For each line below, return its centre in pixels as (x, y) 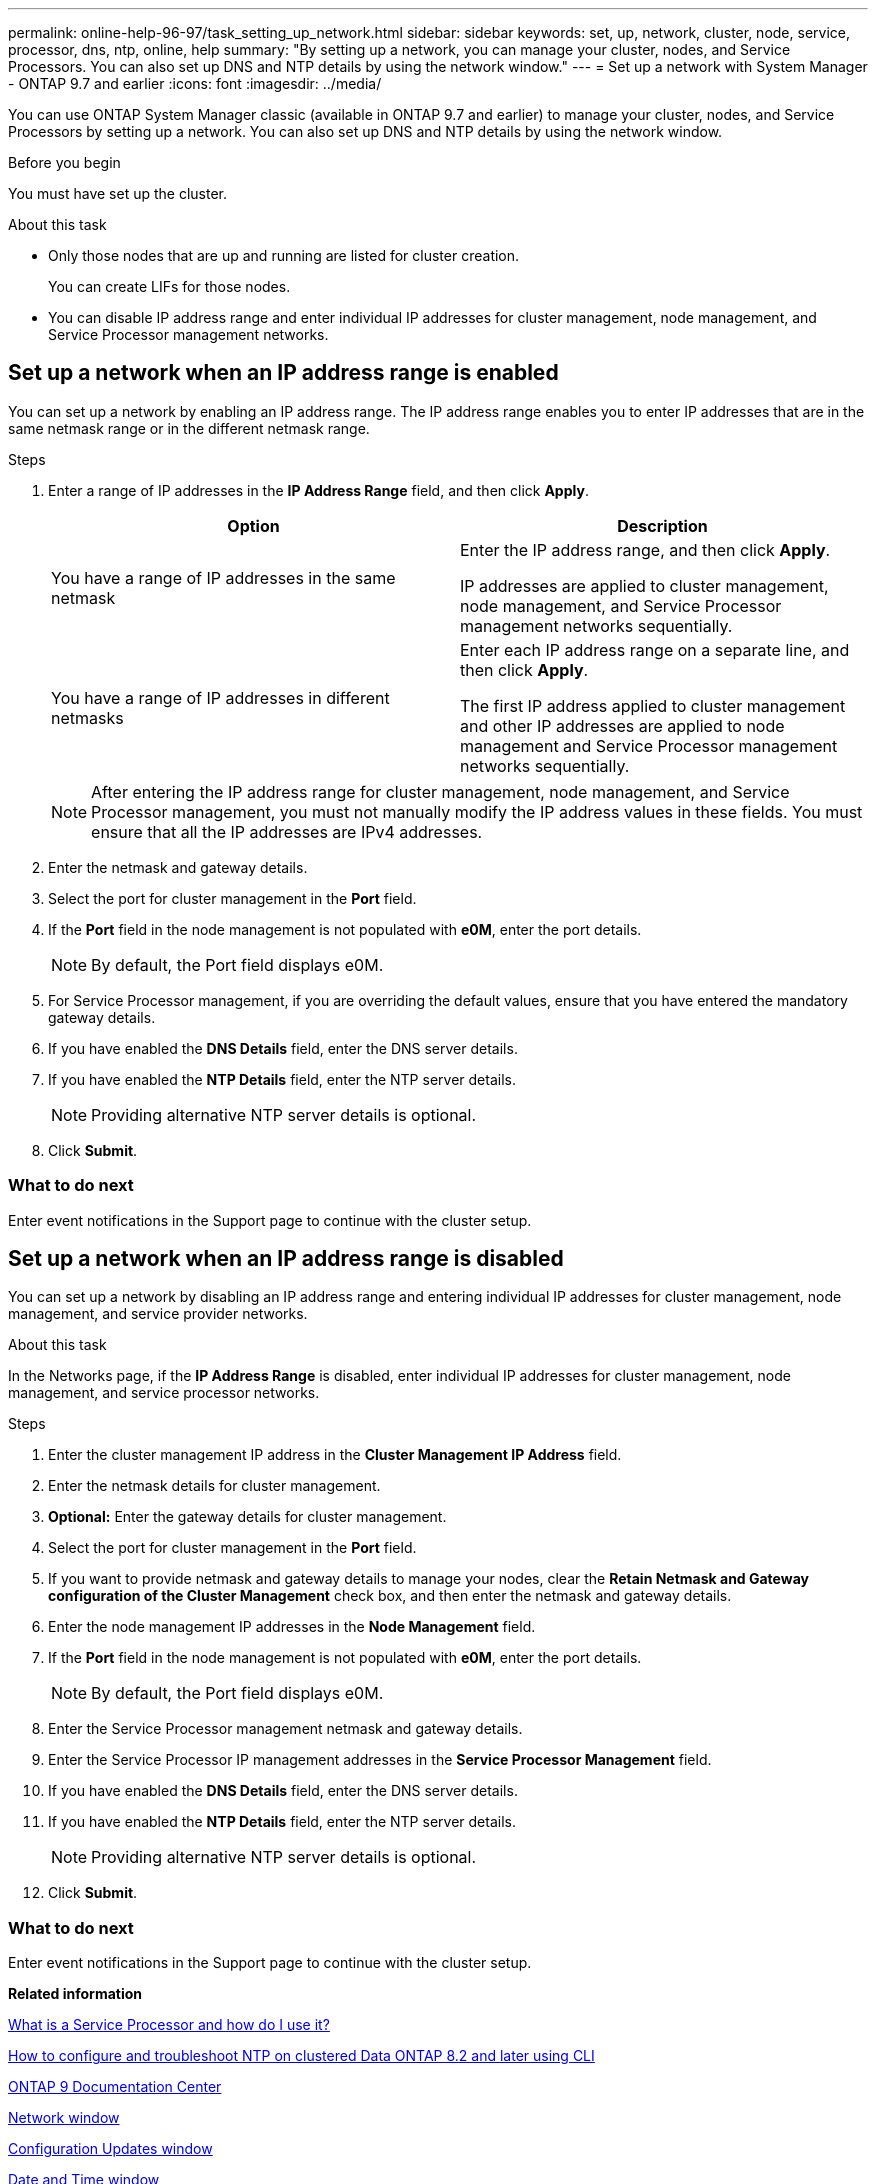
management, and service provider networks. (158, 1314)
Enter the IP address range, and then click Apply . (645, 549)
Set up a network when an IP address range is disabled (286, 1259)
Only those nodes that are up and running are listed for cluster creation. (284, 255)
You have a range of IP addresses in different (220, 697)
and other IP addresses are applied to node (622, 725)
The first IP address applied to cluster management (653, 705)
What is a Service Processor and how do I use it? (169, 2025)
